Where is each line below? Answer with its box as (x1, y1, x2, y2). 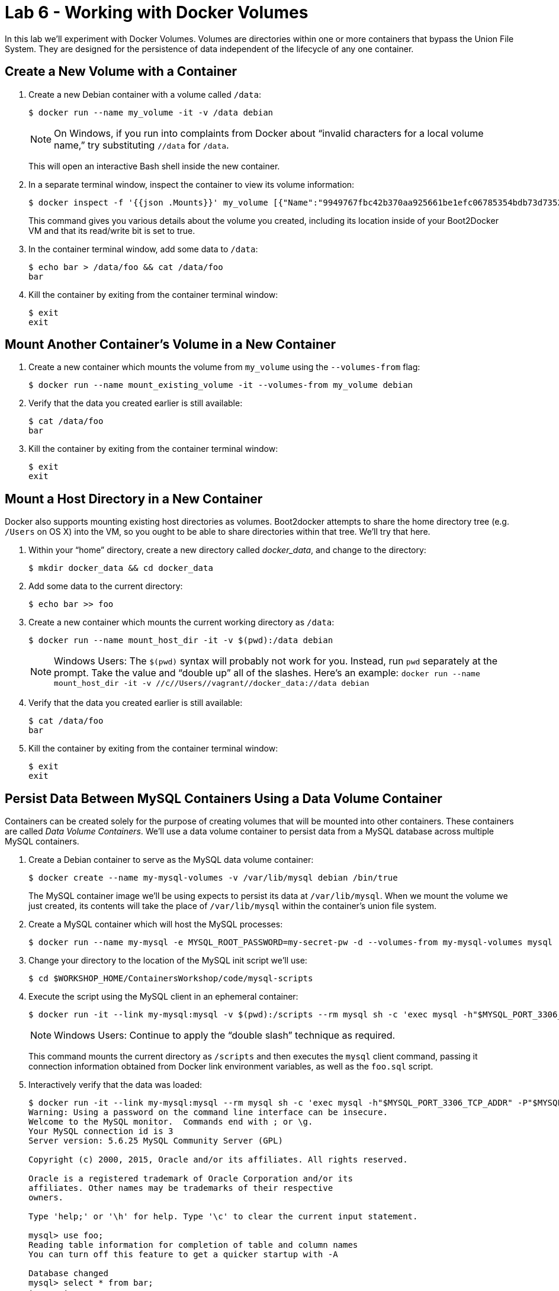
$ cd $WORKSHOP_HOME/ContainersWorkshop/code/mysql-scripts (28, 974, 313, 984)
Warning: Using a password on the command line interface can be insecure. (28, 1107, 388, 1117)
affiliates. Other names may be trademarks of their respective (28, 1183, 333, 1193)
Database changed (28, 1268, 108, 1279)
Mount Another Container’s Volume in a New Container (5, 337, 336, 352)
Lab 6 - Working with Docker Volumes (5, 2, 309, 23)
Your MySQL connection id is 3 (28, 1126, 174, 1136)
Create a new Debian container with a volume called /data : (28, 89, 261, 99)
